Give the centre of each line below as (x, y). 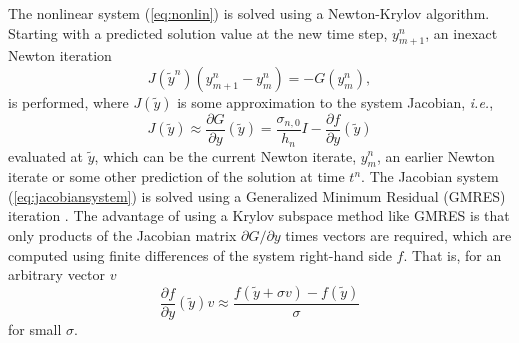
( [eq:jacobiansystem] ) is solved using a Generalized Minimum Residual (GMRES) (257, 195)
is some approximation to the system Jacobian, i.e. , (335, 101)
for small (35, 328)
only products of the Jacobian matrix (122, 235)
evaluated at (46, 155)
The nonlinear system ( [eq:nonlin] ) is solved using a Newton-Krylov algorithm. (249, 13)
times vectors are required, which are (398, 235)
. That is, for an (452, 254)
